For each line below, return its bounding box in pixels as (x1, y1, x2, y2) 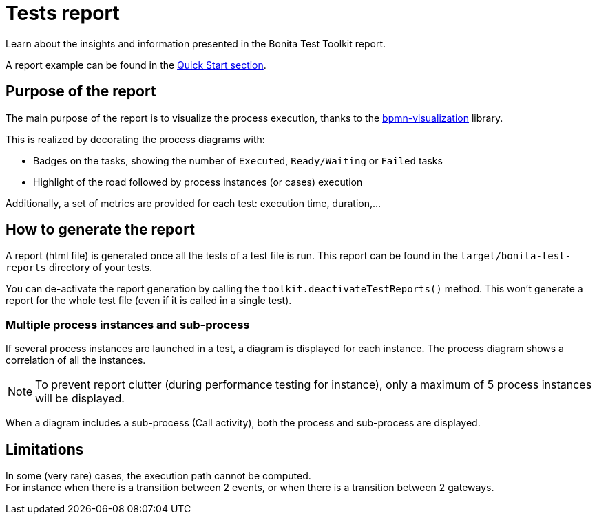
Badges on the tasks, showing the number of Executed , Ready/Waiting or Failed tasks (33, 154, 443, 166)
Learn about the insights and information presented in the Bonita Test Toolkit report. (6, 37, 386, 50)
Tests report (6, 1, 120, 25)
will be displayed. (35, 391, 125, 406)
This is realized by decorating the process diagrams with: (6, 133, 265, 145)
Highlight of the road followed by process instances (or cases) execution (33, 175, 363, 188)
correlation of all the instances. (6, 354, 146, 367)
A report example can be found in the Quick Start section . (6, 58, 266, 71)
